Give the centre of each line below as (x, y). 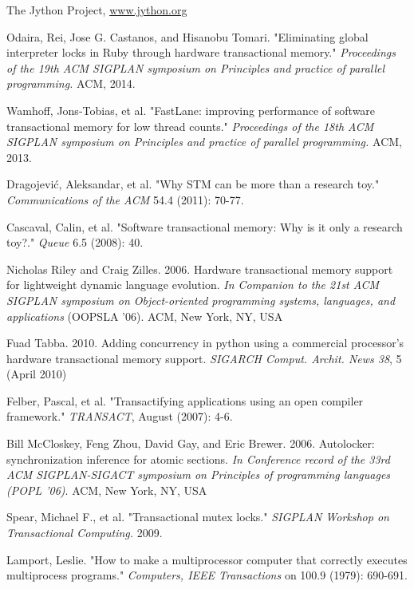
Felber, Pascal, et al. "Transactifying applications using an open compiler (185, 400)
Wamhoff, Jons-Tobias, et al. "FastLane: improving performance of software (191, 110)
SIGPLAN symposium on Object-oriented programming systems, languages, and (201, 300)
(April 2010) (37, 374)
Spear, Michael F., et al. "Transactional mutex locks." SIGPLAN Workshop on (198, 517)
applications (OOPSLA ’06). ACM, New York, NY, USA (145, 316)
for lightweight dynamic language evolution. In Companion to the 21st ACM (193, 285)
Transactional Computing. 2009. (85, 533)
